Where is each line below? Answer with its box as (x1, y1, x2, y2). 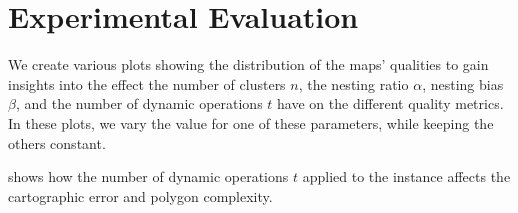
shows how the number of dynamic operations (8, 166, 289, 187)
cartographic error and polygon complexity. (8, 185, 273, 206)
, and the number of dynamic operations (15, 93, 263, 114)
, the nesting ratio (298, 73, 409, 94)
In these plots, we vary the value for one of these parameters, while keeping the (8, 112, 494, 133)
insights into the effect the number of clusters (8, 73, 286, 94)
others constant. (8, 132, 106, 153)
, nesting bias (422, 73, 504, 94)
